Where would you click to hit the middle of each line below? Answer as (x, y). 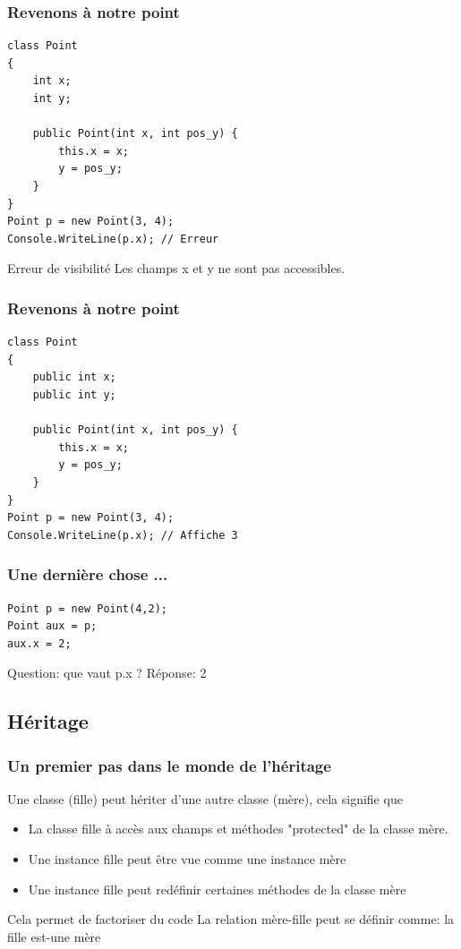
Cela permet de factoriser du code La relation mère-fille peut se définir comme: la (231, 919)
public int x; (74, 377)
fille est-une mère (54, 936)
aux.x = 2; (39, 643)
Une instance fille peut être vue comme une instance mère (187, 859)
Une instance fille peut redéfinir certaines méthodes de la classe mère (217, 889)
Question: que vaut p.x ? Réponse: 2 (107, 673)
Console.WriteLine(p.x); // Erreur (113, 239)
